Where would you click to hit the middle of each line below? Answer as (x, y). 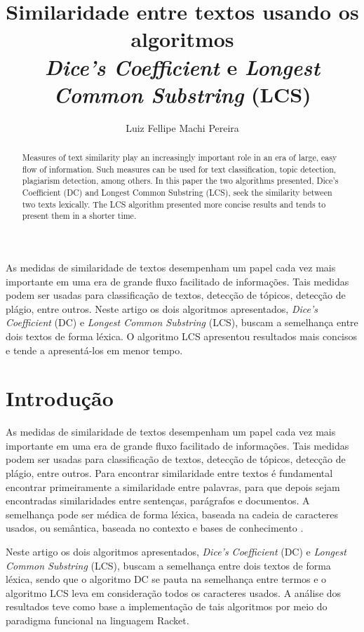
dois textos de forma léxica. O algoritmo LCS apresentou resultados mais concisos (182, 336)
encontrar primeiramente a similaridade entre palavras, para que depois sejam (173, 486)
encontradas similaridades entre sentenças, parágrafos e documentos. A (158, 500)
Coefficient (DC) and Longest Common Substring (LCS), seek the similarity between (177, 193)
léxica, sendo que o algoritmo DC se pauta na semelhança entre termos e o (166, 579)
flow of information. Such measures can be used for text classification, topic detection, (179, 169)
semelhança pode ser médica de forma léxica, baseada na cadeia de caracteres (172, 514)
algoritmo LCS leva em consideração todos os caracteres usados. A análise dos (174, 592)
